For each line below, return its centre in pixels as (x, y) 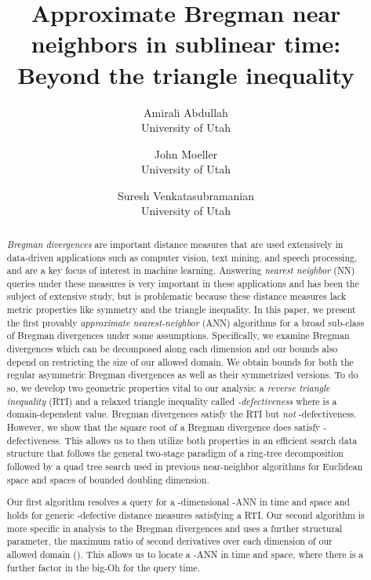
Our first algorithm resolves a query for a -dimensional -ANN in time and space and (178, 502)
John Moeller (186, 153)
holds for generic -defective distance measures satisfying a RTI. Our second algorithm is (185, 514)
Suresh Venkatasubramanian (186, 195)
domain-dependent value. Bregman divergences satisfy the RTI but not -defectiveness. (182, 414)
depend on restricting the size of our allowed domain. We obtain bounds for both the (180, 361)
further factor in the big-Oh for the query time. (104, 567)
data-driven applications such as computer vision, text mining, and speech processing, (182, 257)
